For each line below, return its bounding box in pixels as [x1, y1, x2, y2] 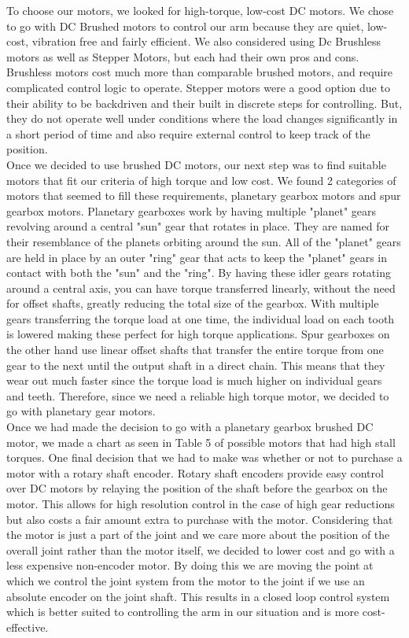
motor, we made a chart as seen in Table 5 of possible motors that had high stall [6, 433, 396, 450]
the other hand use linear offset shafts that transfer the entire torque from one [6, 341, 384, 358]
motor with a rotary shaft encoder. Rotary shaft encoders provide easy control [6, 464, 384, 481]
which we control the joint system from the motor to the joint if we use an [6, 572, 365, 588]
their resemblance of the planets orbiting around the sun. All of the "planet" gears [6, 233, 401, 249]
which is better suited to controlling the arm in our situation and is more [6, 603, 359, 620]
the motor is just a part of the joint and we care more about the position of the [6, 526, 390, 543]
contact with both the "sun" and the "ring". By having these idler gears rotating [6, 264, 391, 281]
